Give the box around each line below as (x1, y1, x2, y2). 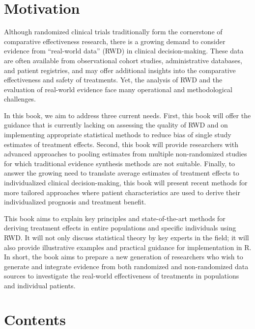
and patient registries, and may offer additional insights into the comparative (4, 65, 236, 75)
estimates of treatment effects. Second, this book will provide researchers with (4, 139, 238, 149)
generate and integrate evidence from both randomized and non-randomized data (4, 261, 249, 271)
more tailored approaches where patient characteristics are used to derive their (4, 187, 240, 197)
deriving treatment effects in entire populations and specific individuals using (4, 223, 236, 233)
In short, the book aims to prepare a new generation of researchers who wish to (4, 252, 243, 262)
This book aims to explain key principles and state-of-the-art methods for (4, 213, 226, 223)
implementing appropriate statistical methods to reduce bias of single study (4, 129, 231, 140)
